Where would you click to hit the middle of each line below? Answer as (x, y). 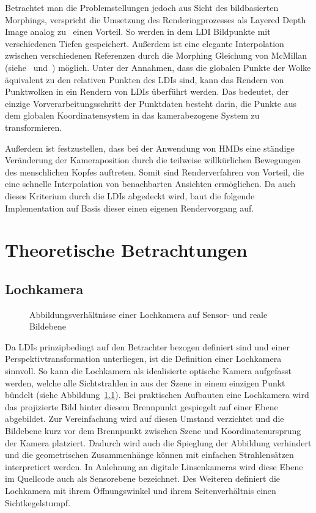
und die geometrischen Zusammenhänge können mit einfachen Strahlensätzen (149, 455)
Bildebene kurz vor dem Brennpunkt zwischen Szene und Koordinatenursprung (153, 431)
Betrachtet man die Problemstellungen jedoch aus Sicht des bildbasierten (142, 7)
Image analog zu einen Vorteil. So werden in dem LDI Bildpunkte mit (138, 31)
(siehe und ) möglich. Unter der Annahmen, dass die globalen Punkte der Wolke (158, 67)
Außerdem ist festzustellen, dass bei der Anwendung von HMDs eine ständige (150, 148)
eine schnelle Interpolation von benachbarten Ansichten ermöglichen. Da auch (150, 184)
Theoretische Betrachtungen (126, 250)
